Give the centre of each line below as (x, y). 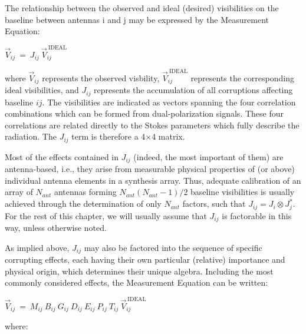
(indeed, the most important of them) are (208, 156)
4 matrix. (168, 136)
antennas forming (85, 192)
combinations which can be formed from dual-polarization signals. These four (144, 113)
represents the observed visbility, (101, 77)
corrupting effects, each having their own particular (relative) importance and (145, 259)
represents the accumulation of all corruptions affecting (193, 90)
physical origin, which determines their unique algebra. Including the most (139, 271)
